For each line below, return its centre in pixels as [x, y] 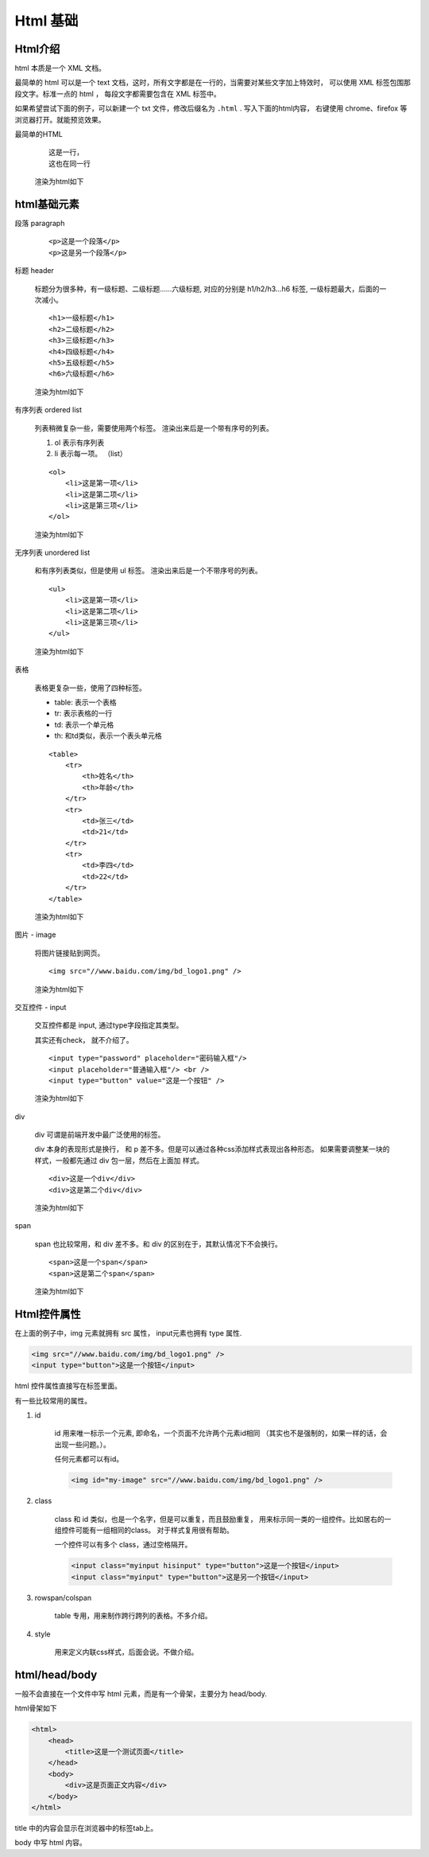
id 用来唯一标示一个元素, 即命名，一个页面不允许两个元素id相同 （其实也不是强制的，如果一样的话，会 [221, 1434]
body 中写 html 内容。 [50, 1843]
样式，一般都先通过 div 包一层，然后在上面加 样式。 [119, 1160]
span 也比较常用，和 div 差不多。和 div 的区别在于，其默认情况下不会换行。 [158, 1244]
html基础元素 [47, 204]
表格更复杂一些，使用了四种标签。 [90, 688]
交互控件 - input [41, 1007]
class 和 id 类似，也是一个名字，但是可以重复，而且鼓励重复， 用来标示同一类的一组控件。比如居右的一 [223, 1519]
